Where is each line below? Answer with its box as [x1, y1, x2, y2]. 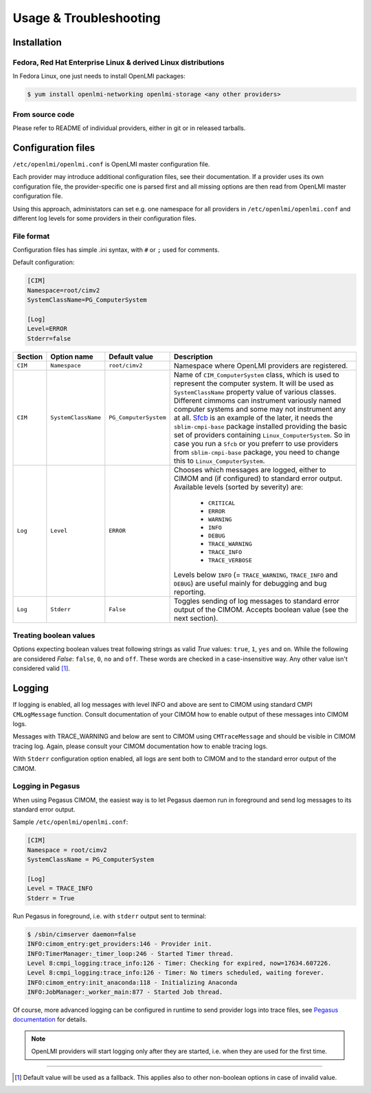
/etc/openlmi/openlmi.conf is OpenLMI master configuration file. [12, 160, 210, 168]
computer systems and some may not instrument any [174, 404, 346, 414]
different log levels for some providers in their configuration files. [12, 214, 196, 222]
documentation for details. [12, 1015, 87, 1023]
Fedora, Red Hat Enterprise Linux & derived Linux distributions [12, 57, 225, 67]
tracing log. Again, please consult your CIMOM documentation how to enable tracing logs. [12, 742, 268, 750]
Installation [12, 36, 62, 48]
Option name [50, 352, 94, 361]
